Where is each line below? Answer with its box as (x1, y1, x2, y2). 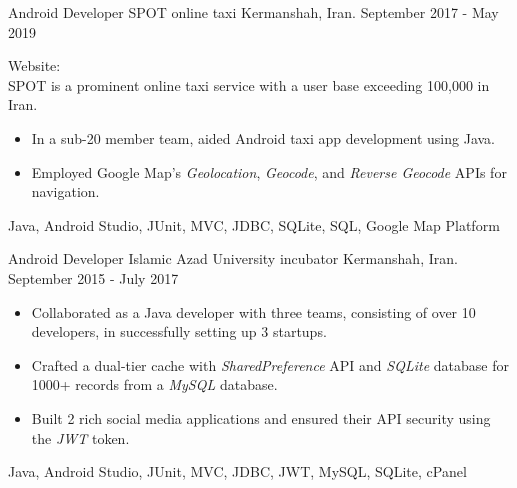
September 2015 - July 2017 (8, 267, 179, 288)
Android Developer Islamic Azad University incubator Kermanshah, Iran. (8, 248, 458, 269)
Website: (8, 55, 61, 76)
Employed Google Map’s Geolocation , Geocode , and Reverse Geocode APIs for (31, 161, 507, 182)
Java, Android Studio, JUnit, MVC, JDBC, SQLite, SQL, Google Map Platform (8, 214, 500, 235)
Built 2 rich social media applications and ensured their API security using (31, 407, 491, 428)
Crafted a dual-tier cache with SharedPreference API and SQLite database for (31, 354, 509, 375)
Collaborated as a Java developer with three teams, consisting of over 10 (31, 301, 476, 322)
